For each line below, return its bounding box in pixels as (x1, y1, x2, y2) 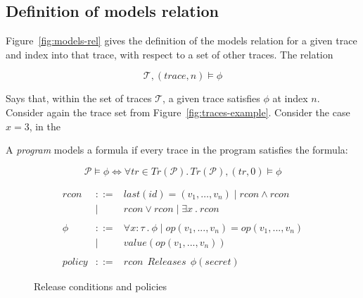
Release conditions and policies (34, 278, 167, 293)
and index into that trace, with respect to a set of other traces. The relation (6, 46, 333, 61)
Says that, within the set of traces (6, 91, 152, 106)
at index (272, 91, 308, 106)
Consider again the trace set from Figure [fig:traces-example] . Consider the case (6, 104, 350, 119)
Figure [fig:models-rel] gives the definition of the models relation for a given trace (6, 33, 357, 48)
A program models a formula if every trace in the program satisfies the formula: (6, 142, 348, 157)
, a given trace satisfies (163, 91, 260, 106)
